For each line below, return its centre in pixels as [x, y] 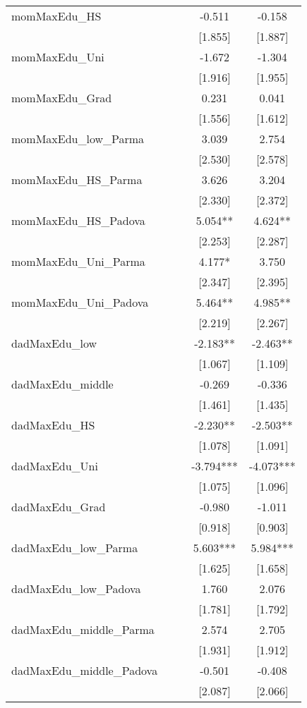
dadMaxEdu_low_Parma [75, 548]
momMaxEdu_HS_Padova [78, 220]
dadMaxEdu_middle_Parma [83, 629]
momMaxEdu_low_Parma [78, 139]
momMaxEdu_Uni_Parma [78, 261]
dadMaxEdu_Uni [55, 466]
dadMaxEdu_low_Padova [76, 588]
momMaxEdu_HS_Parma [77, 179]
